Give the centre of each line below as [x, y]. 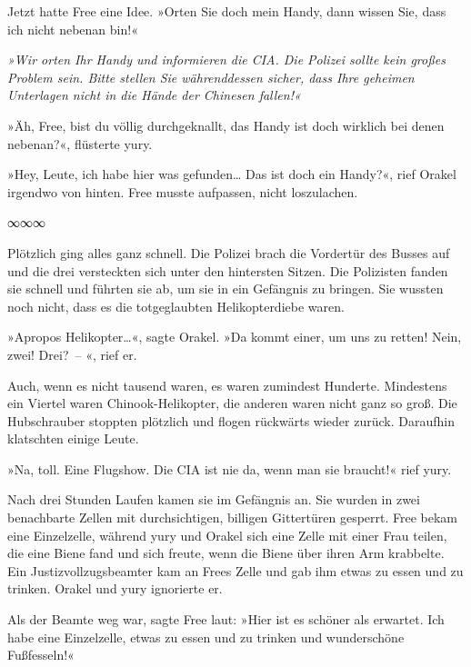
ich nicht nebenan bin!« [73, 29]
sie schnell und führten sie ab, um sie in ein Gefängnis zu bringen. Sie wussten [225, 289]
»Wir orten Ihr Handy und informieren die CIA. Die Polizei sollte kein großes [226, 60]
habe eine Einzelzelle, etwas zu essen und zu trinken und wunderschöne [206, 637]
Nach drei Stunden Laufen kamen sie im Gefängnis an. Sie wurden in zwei [214, 499]
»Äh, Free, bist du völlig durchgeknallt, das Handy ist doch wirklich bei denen [226, 125]
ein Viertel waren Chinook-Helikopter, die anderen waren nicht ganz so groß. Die [232, 403]
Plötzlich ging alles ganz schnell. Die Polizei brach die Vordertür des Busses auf [229, 252]
